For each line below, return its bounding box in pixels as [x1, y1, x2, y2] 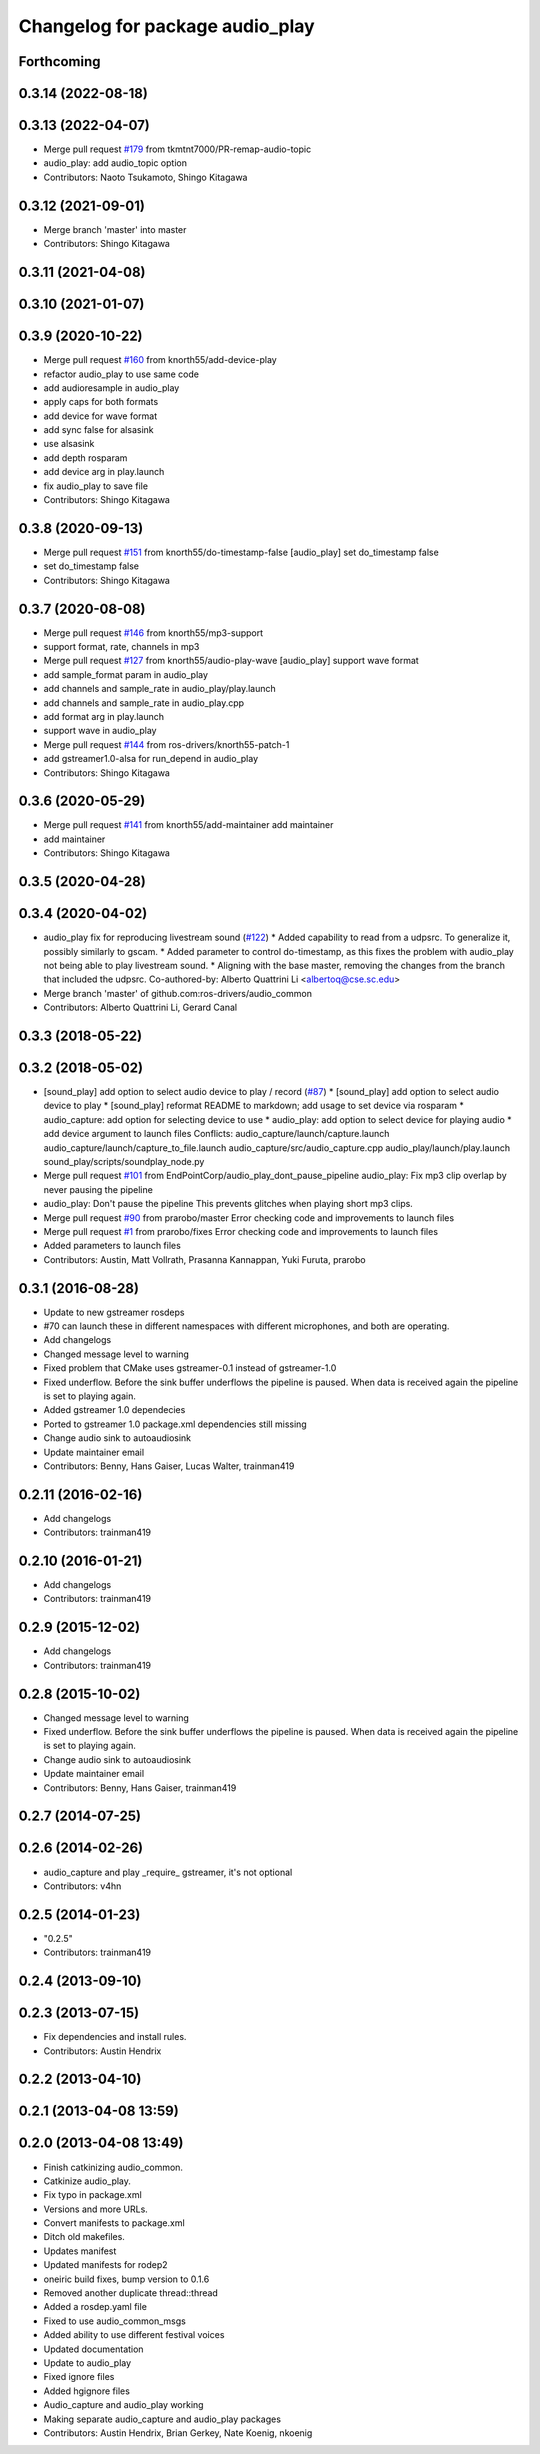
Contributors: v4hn [43, 1880, 122, 1892]
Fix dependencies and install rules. [43, 2031, 187, 2043]
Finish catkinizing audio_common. [43, 2161, 184, 2173]
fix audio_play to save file [43, 480, 149, 492]
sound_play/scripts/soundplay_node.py [43, 1155, 205, 1167]
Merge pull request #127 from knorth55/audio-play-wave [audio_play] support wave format [43, 655, 419, 667]
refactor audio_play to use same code [43, 368, 200, 380]
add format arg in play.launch [43, 710, 165, 722]
